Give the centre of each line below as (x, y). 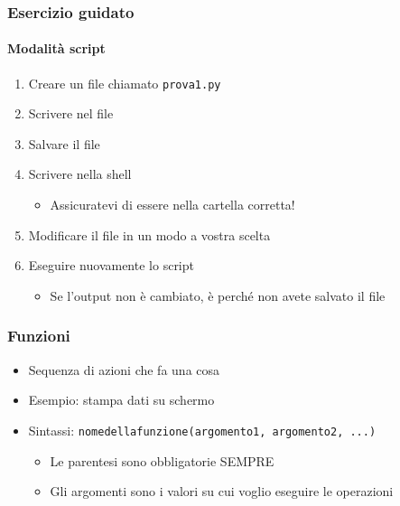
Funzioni (39, 336)
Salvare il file (64, 143)
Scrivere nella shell (80, 174)
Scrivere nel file (71, 113)
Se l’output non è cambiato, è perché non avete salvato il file (218, 295)
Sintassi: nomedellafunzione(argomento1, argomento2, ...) (202, 430)
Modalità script (56, 48)
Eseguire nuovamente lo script (111, 265)
